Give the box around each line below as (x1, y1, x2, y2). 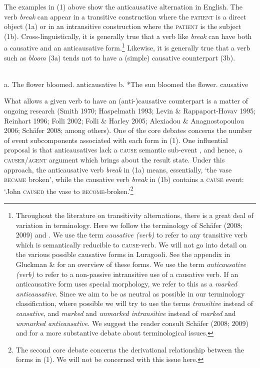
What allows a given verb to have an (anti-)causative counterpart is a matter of (4, 95, 248, 106)
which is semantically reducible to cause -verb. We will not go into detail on (15, 239, 247, 249)
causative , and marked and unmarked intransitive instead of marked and (15, 307, 236, 318)
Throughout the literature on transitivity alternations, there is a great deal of (15, 210, 253, 220)
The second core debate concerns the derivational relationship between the (15, 344, 244, 354)
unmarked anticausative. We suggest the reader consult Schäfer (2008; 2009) (15, 317, 249, 328)
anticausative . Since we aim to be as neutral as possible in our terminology (15, 288, 245, 298)
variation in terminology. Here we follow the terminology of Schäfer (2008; (15, 219, 243, 230)
